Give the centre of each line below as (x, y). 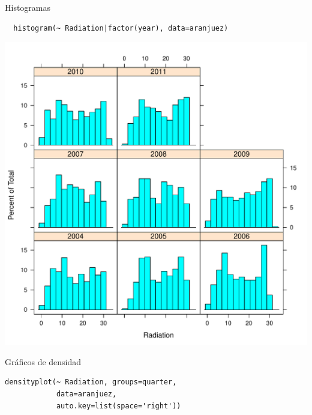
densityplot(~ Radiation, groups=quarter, (91, 382)
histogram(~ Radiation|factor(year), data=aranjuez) (121, 28)
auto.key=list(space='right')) (118, 406)
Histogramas (28, 7)
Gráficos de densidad (43, 361)
